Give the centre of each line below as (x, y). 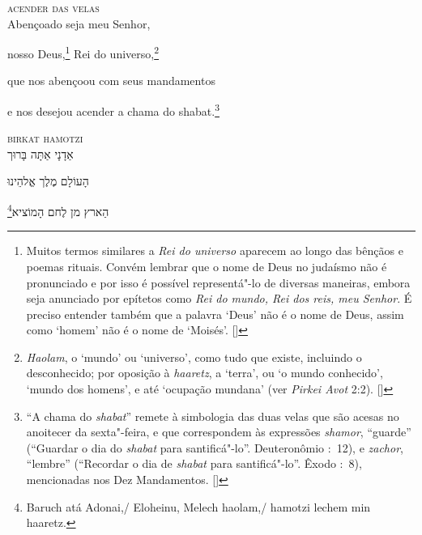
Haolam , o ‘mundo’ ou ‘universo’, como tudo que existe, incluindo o (194, 357)
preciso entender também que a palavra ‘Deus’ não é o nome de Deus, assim (215, 314)
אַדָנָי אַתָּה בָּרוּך (40, 153)
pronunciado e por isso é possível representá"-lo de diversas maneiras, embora (218, 282)
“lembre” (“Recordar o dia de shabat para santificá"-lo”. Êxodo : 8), (194, 463)
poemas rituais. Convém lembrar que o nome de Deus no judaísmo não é (207, 266)
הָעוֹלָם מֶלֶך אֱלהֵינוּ (48, 181)
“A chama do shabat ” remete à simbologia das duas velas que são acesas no (213, 416)
